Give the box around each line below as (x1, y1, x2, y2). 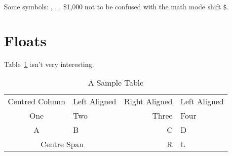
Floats (4, 30, 47, 50)
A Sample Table (88, 77, 144, 89)
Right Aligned (124, 95, 173, 107)
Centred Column (8, 95, 66, 107)
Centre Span (40, 138, 84, 150)
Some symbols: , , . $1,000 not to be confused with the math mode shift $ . (4, 1, 229, 11)
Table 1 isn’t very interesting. (4, 59, 94, 69)
